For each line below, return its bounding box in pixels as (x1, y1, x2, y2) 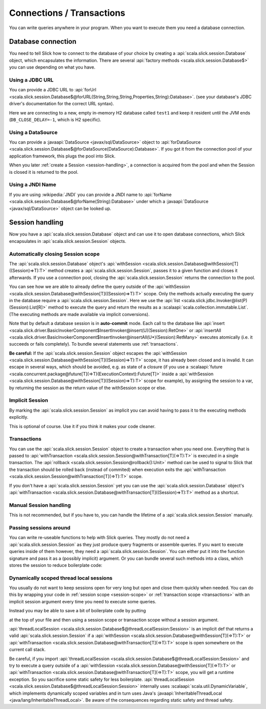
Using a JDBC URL (9, 77, 54, 83)
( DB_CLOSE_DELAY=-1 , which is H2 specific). (9, 117, 101, 122)
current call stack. (9, 647, 46, 653)
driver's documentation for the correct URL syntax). (9, 101, 114, 107)
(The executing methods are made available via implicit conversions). (9, 311, 150, 317)
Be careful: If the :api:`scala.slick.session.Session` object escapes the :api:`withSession (9, 350, 187, 356)
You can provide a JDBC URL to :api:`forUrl (9, 87, 97, 93)
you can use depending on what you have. (9, 64, 96, 70)
